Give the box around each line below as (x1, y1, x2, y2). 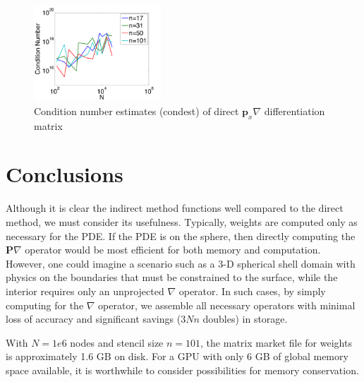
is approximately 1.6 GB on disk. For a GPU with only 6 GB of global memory (6, 349, 348, 364)
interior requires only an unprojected (6, 283, 164, 298)
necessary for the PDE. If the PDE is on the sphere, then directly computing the (6, 228, 356, 243)
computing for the (6, 297, 84, 312)
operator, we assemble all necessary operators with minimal (98, 297, 356, 312)
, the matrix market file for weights (200, 335, 352, 350)
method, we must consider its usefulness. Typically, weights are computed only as (6, 215, 358, 229)
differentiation (264, 103, 325, 118)
